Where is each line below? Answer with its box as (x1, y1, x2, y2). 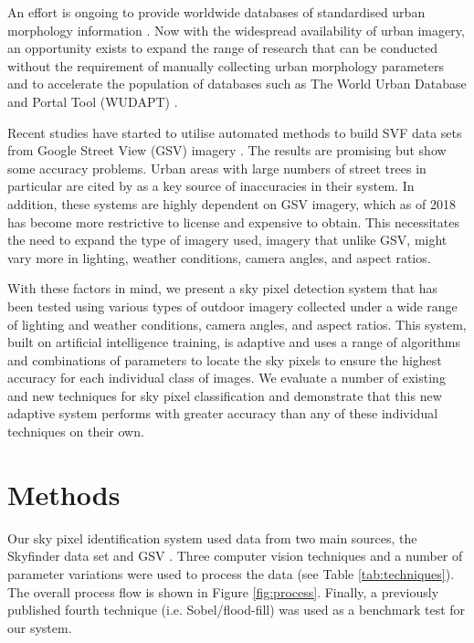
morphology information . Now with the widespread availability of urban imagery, (7, 20, 465, 39)
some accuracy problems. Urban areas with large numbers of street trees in (7, 158, 427, 177)
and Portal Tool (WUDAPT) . (7, 91, 178, 111)
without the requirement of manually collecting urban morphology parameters (7, 56, 444, 75)
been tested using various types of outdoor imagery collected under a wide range (7, 296, 458, 315)
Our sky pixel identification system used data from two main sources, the (7, 528, 417, 547)
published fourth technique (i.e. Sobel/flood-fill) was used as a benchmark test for (7, 600, 466, 619)
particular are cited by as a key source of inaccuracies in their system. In (7, 176, 415, 195)
